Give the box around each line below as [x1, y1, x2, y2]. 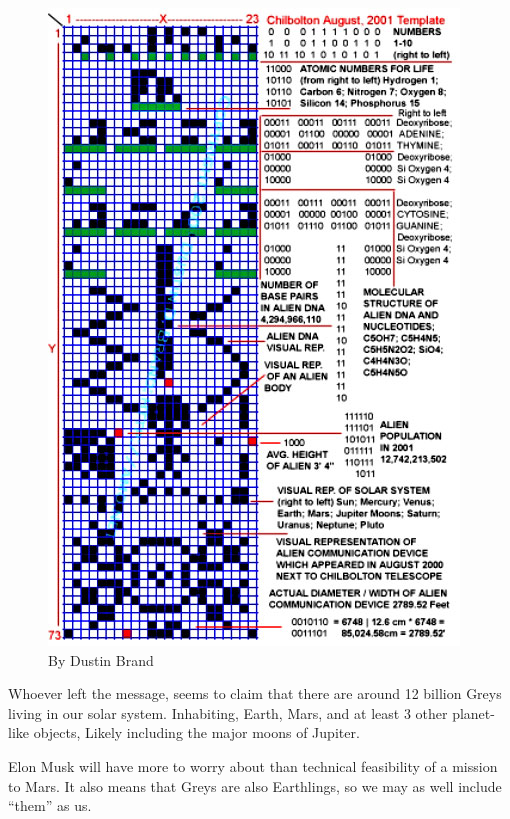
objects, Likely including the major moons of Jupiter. [33, 722, 360, 743]
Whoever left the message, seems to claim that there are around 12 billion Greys [8, 683, 502, 704]
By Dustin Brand [48, 649, 154, 670]
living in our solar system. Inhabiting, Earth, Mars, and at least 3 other [8, 702, 448, 723]
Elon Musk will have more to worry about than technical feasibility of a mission [8, 755, 498, 776]
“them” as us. [8, 795, 92, 816]
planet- [452, 702, 495, 723]
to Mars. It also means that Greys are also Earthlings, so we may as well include [8, 775, 502, 796]
